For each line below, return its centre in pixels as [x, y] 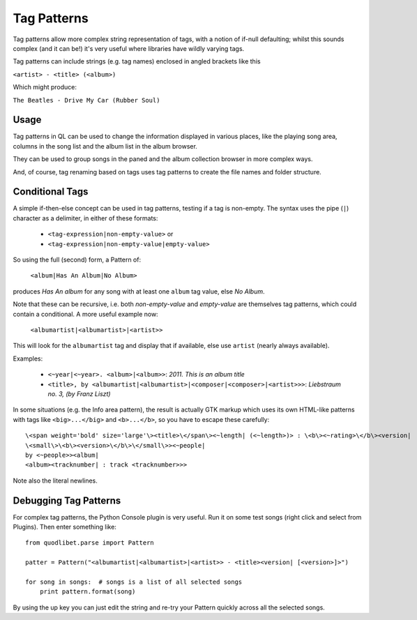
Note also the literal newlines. [55, 481]
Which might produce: [45, 87]
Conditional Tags [51, 192]
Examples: [28, 358]
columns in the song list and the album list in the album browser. [105, 146]
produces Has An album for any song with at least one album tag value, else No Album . [139, 291]
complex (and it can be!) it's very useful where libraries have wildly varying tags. [129, 48]
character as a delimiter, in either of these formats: [85, 218]
